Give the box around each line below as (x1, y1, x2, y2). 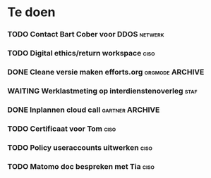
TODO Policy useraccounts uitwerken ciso (7, 142, 153, 152)
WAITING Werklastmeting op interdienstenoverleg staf (7, 86, 198, 96)
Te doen (7, 4, 56, 20)
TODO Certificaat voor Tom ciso (7, 124, 116, 134)
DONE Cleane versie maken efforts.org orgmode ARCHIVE (7, 67, 205, 77)
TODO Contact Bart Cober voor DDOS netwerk (7, 30, 164, 39)
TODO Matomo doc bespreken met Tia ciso (7, 161, 155, 171)
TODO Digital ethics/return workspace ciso (7, 49, 155, 58)
